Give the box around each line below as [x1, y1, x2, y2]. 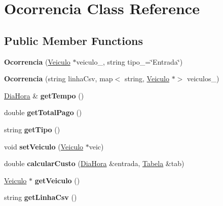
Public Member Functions [4, 32, 143, 48]
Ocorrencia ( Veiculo [4, 56, 70, 67]
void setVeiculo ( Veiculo [4, 141, 84, 151]
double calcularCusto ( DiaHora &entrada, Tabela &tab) [4, 158, 184, 169]
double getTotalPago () [4, 107, 82, 118]
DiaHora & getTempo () [4, 90, 84, 100]
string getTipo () [4, 124, 60, 134]
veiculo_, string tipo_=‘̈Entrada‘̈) [76, 56, 183, 67]
